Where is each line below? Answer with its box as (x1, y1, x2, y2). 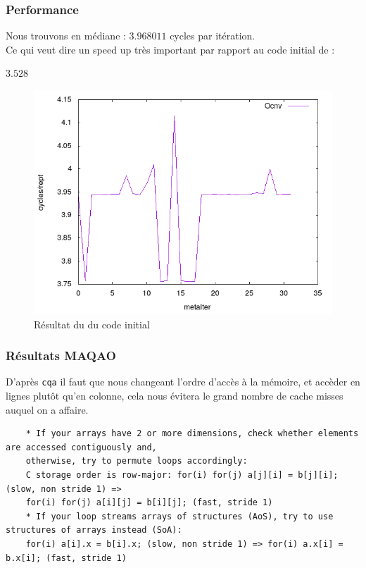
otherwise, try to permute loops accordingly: (25, 456, 248, 467)
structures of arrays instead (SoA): (6, 525, 182, 536)
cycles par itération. (170, 28, 255, 43)
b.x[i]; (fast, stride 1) (6, 552, 127, 563)
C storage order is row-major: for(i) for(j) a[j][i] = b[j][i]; (25, 470, 339, 481)
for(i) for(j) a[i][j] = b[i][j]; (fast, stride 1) (25, 498, 273, 508)
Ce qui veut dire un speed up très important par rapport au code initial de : (6, 42, 335, 56)
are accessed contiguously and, (6, 442, 157, 452)
